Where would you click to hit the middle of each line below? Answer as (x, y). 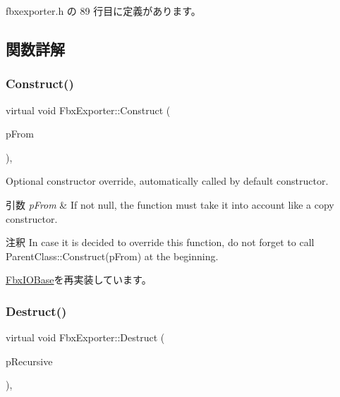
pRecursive (29, 361)
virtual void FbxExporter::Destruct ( (85, 337)
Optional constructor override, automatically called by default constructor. (167, 181)
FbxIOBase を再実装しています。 (79, 280)
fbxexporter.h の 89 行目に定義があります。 (103, 11)
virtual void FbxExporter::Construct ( (88, 110)
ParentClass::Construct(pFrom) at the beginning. (112, 256)
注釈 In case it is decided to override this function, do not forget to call (160, 242)
